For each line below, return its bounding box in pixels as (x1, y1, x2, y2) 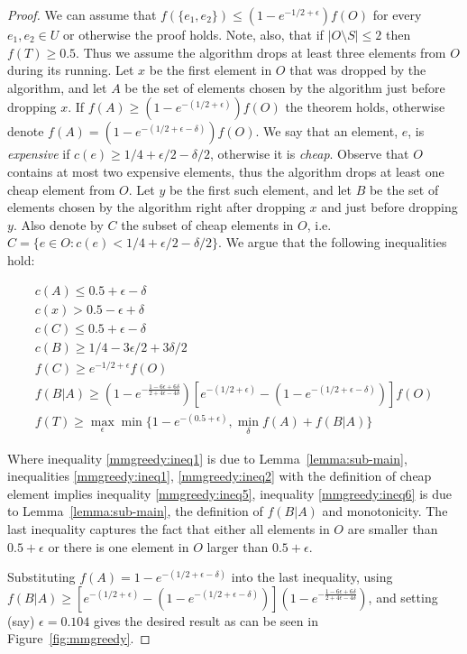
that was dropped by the (289, 60, 426, 79)
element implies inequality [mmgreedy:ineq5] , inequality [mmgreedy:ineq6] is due (7, 484, 453, 502)
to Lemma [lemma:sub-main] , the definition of (7, 502, 263, 520)
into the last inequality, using (231, 567, 393, 586)
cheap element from (7, 180, 115, 198)
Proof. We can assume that (7, 5, 157, 23)
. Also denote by (13, 215, 104, 234)
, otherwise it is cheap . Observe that (209, 144, 409, 163)
